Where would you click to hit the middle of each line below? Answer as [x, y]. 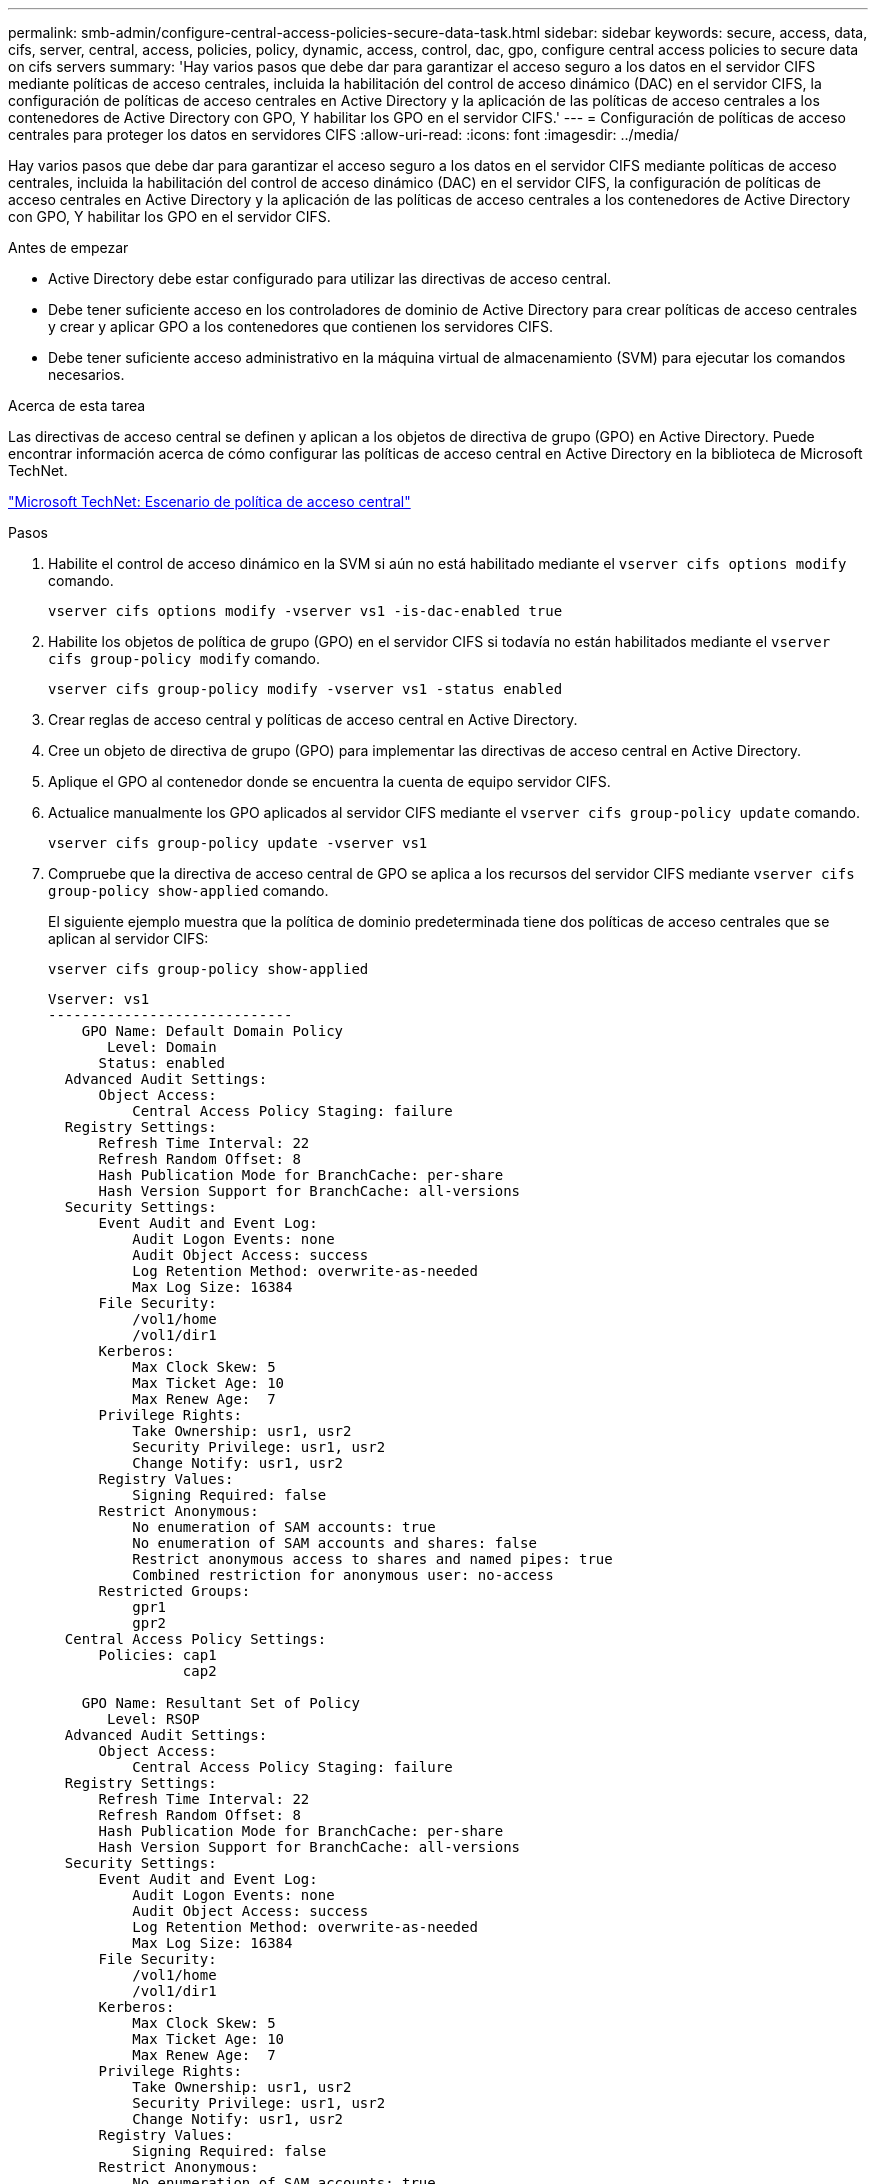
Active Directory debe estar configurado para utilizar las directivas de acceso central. [330, 278]
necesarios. [86, 374]
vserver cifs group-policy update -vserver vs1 [238, 843]
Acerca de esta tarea [77, 405]
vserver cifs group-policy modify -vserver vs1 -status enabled [305, 689]
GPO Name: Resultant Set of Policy [220, 1703]
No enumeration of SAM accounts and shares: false [334, 1543]
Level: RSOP [153, 1719]
